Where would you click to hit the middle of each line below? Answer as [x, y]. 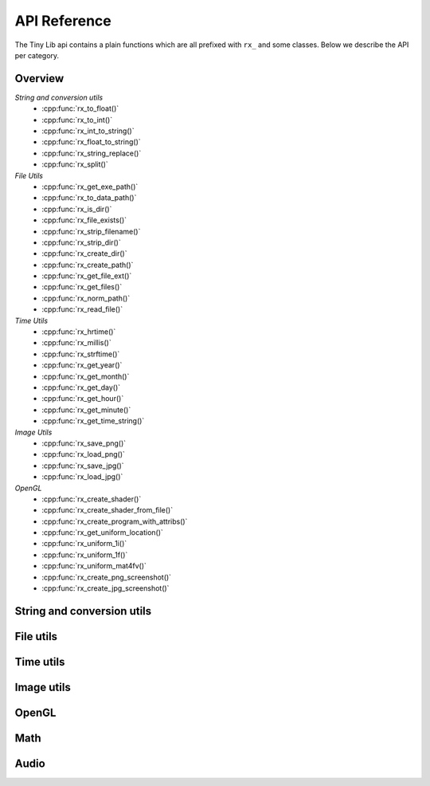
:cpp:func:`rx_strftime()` [81, 354]
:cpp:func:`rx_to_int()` [77, 120]
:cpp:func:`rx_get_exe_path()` [90, 187]
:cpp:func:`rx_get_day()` [81, 387]
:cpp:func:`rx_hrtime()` [79, 332]
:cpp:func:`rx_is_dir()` [77, 209]
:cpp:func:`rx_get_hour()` [83, 399]
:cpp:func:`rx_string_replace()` [92, 153]
